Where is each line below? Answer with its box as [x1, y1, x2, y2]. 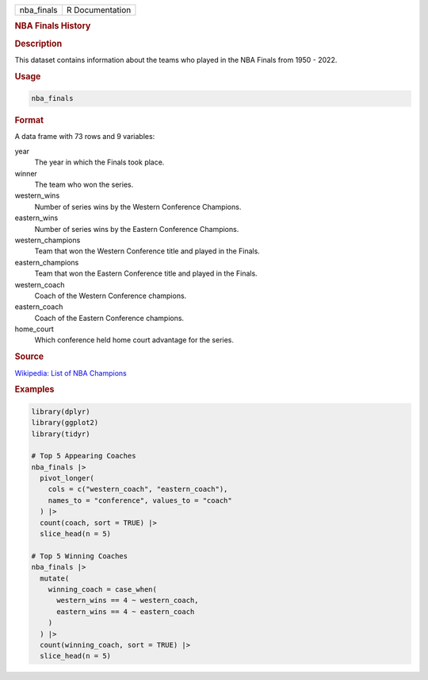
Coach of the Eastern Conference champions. [34, 313, 185, 323]
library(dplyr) [31, 407, 90, 416]
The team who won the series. [34, 180, 134, 189]
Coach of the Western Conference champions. [34, 291, 187, 300]
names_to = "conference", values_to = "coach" [48, 496, 233, 504]
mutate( [40, 574, 70, 583]
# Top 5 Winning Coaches [31, 551, 128, 560]
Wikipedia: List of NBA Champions [14, 368, 127, 377]
